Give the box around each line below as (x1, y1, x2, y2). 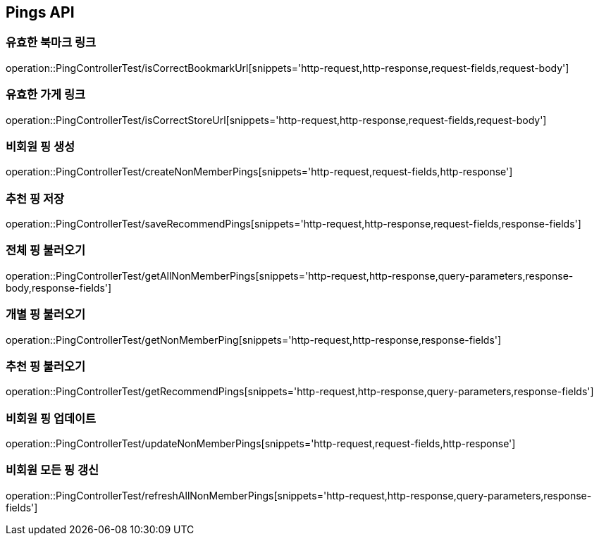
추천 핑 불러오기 (6, 359, 86, 373)
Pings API (6, 4, 75, 21)
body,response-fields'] (6, 281, 112, 294)
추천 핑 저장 (6, 191, 65, 206)
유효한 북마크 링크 (6, 35, 97, 50)
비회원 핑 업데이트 (6, 411, 97, 425)
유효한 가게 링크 (6, 87, 86, 102)
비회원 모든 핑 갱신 (6, 463, 99, 478)
